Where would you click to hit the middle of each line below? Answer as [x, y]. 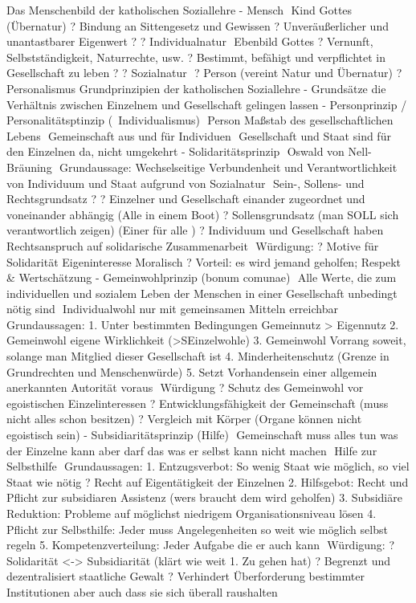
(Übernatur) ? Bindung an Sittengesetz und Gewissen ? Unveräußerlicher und [198, 25]
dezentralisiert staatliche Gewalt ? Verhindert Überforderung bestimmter [186, 576]
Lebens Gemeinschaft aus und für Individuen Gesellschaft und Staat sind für [199, 135]
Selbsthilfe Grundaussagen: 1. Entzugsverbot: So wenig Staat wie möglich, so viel [208, 466]
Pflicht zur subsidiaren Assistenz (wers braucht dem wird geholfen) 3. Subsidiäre [204, 497]
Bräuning [29, 167]
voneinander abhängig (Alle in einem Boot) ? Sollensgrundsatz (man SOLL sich [203, 214]
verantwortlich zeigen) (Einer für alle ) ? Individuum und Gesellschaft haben [195, 230]
